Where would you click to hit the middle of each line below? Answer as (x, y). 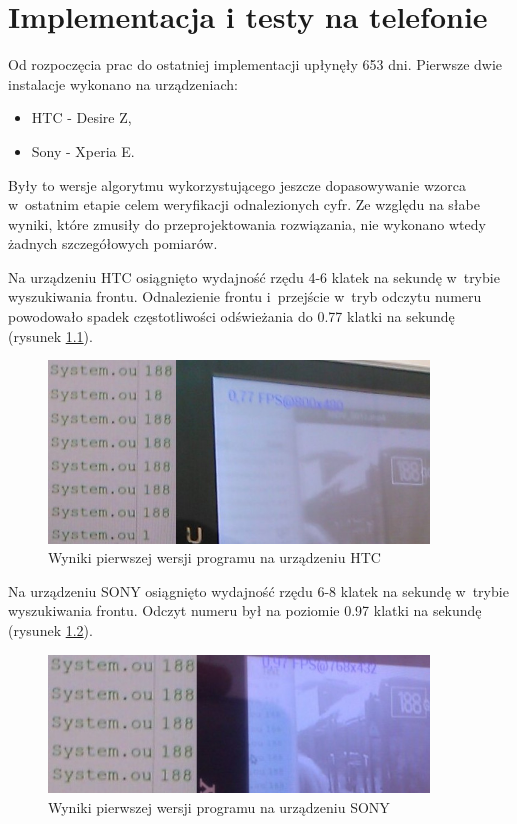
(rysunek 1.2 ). (50, 629)
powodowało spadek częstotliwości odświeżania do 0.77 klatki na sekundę (231, 316)
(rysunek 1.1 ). (50, 335)
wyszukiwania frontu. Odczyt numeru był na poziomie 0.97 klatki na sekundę (245, 610)
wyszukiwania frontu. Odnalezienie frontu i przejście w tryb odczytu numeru (245, 296)
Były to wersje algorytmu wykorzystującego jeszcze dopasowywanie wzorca (237, 184)
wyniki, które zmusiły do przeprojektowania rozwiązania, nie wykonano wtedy (247, 223)
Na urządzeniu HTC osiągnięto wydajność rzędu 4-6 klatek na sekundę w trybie (254, 276)
